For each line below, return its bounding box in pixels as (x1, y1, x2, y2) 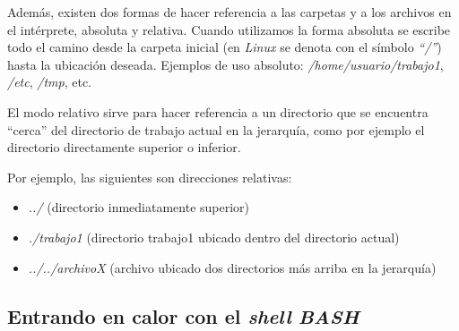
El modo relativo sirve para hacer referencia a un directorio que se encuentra (7, 102, 429, 121)
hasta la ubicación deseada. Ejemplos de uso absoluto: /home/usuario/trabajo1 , (7, 55, 444, 73)
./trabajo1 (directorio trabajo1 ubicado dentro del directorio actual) (28, 227, 400, 246)
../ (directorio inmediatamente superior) (28, 198, 250, 216)
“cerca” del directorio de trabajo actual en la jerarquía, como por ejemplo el (7, 120, 425, 139)
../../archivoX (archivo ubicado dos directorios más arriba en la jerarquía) (28, 258, 437, 276)
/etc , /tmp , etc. (7, 72, 91, 91)
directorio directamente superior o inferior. (7, 138, 241, 157)
